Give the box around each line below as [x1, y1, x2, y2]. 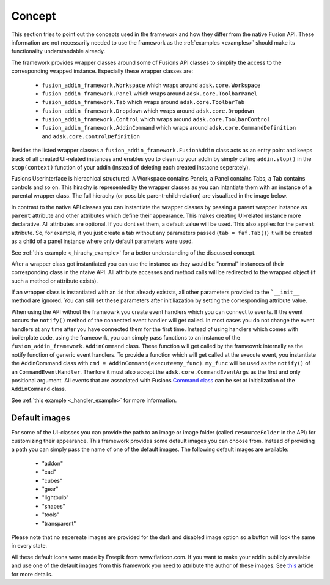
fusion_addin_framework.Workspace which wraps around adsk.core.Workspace [42, 81, 261, 89]
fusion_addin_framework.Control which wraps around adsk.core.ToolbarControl [42, 116, 271, 123]
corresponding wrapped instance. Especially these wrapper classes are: [11, 67, 194, 75]
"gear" [42, 485, 59, 493]
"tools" [42, 511, 60, 518]
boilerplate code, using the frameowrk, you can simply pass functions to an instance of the [11, 334, 241, 341]
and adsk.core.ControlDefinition [42, 132, 141, 140]
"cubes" [42, 477, 63, 484]
